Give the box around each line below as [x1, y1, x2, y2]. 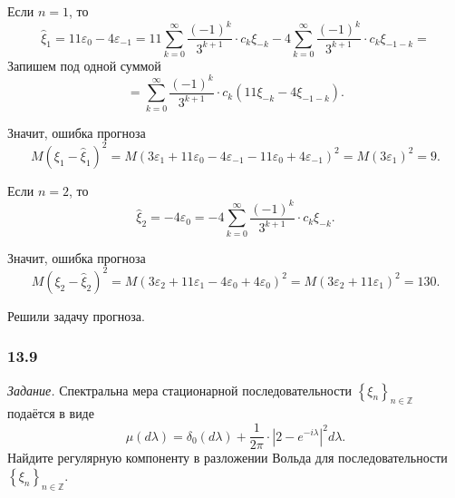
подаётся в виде [7, 404, 94, 423]
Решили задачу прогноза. [7, 306, 145, 325]
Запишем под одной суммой [7, 55, 161, 74]
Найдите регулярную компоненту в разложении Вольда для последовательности [7, 448, 448, 467]
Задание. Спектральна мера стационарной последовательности [7, 380, 353, 399]
